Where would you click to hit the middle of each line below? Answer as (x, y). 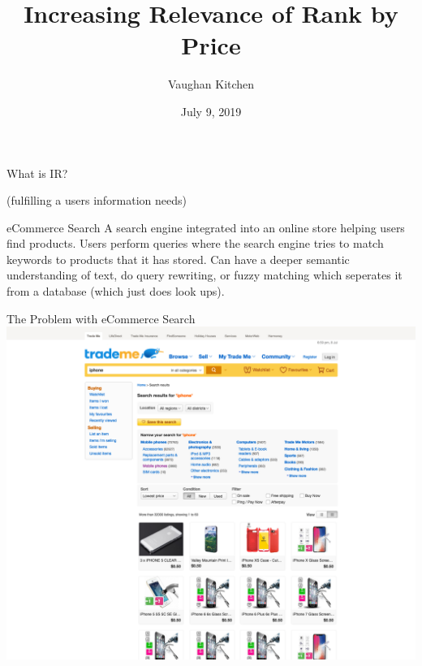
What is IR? (37, 173)
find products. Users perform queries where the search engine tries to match (195, 243)
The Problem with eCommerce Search (101, 318)
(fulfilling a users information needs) (97, 200)
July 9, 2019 (211, 111)
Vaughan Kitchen (211, 84)
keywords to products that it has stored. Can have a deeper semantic (178, 259)
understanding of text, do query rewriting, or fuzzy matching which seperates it (205, 275)
